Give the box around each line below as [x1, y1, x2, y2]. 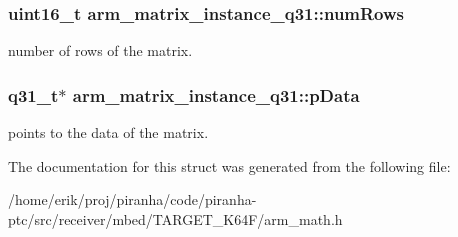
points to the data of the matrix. [8, 122, 209, 143]
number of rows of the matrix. [8, 40, 193, 61]
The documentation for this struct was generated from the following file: [8, 155, 451, 176]
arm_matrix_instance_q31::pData [72, 82, 360, 107]
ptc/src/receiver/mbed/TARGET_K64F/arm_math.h [8, 208, 343, 229]
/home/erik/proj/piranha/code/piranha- [8, 189, 257, 210]
